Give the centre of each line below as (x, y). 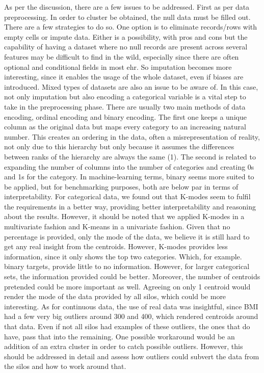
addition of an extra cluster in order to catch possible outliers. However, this (124, 346)
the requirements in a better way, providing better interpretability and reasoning (130, 206)
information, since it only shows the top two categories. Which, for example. (123, 256)
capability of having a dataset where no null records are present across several (126, 47)
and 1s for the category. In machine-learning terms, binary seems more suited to (129, 177)
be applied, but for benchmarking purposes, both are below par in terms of (121, 186)
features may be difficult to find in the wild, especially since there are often (122, 56)
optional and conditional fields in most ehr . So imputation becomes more (118, 66)
